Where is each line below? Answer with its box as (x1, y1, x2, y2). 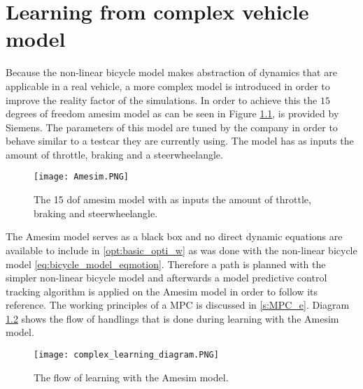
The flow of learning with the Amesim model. (34, 369, 229, 384)
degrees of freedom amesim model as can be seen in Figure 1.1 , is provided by (6, 106, 339, 121)
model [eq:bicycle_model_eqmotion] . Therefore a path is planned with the (6, 256, 326, 271)
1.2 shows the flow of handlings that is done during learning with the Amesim (6, 311, 339, 325)
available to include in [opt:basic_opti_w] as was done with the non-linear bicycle (6, 242, 357, 257)
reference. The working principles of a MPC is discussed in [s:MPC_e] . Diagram (6, 298, 350, 312)
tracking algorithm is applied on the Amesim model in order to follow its (6, 284, 318, 298)
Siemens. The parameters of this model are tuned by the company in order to (6, 119, 338, 134)
